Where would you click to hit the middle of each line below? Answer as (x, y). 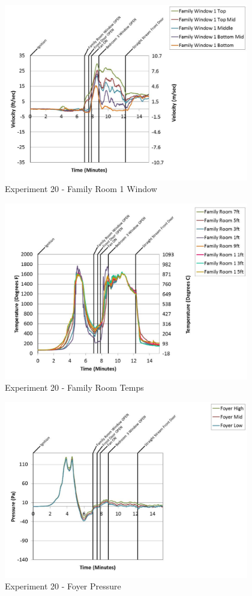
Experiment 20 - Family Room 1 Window (81, 189)
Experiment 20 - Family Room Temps (74, 387)
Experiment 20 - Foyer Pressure (63, 586)
